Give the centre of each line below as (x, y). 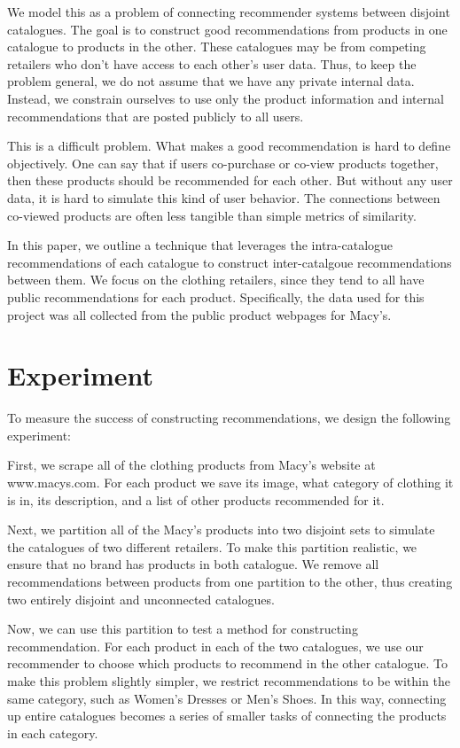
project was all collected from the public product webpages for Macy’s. (199, 314)
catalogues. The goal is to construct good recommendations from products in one (227, 29)
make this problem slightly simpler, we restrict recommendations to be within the (229, 680)
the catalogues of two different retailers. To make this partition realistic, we (212, 546)
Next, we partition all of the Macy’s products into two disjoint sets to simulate (221, 530)
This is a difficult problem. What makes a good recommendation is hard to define (229, 146)
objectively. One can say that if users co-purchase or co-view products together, (223, 163)
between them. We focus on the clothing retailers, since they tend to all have (216, 280)
